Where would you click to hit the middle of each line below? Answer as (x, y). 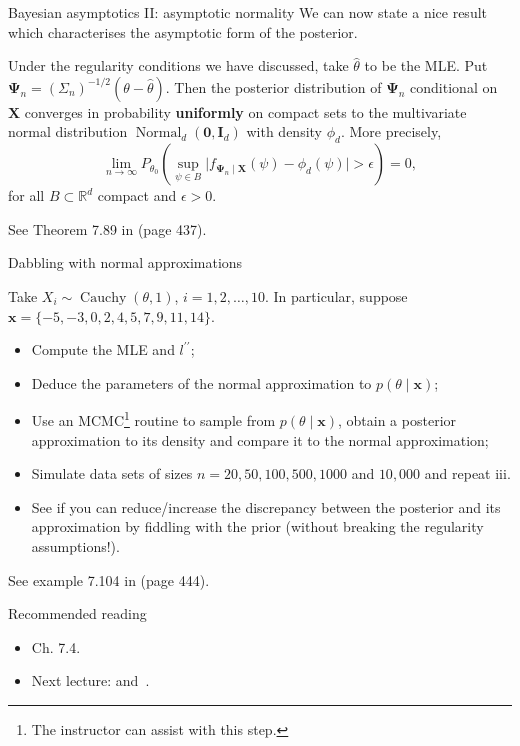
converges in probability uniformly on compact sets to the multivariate (245, 111)
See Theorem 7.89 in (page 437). (107, 228)
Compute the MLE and (103, 349)
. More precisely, (391, 131)
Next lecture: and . (90, 680)
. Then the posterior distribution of (273, 86)
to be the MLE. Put (426, 65)
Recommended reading (77, 613)
